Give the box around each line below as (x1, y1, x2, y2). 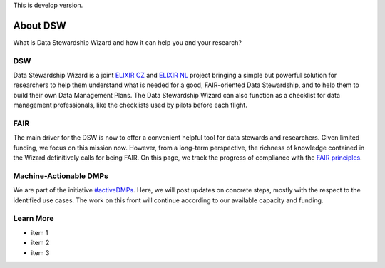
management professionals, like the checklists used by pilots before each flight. (13, 100, 247, 110)
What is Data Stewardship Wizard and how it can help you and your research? (13, 38, 242, 46)
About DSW (13, 19, 67, 31)
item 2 (31, 239, 50, 247)
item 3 (31, 248, 50, 257)
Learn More (13, 214, 54, 224)
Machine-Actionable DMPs (13, 171, 108, 181)
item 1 (31, 228, 48, 237)
